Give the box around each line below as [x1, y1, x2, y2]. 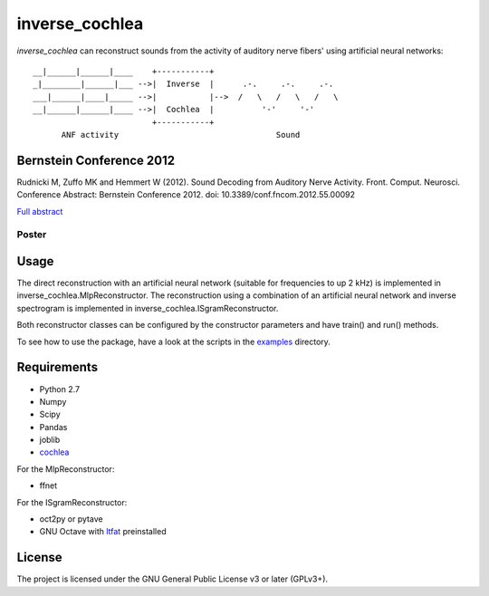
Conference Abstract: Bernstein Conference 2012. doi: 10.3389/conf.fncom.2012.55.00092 [16, 189, 356, 200]
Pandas [39, 421, 68, 432]
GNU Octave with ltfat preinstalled [39, 526, 167, 537]
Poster [16, 228, 47, 241]
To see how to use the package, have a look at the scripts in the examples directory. [16, 336, 331, 347]
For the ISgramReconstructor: [16, 496, 128, 507]
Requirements [16, 360, 99, 375]
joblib [39, 435, 61, 446]
